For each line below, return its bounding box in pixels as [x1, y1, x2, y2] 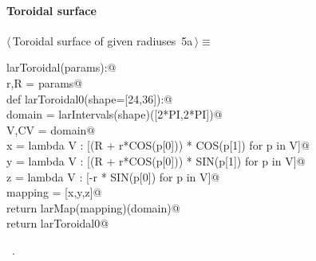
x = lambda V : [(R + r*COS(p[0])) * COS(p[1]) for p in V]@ [6, 137, 310, 154]
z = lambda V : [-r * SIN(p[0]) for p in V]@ [6, 168, 220, 185]
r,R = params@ [6, 74, 83, 91]
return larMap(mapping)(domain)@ [6, 199, 180, 216]
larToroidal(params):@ [6, 59, 117, 76]
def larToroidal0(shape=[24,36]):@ [6, 90, 173, 107]
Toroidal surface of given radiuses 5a [12, 32, 193, 49]
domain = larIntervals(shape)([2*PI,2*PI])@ [6, 106, 223, 123]
